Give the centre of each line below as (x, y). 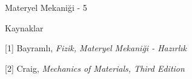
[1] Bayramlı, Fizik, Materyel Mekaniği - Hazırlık (96, 48)
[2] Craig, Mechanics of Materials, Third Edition (95, 68)
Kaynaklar (24, 27)
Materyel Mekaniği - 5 (46, 7)
